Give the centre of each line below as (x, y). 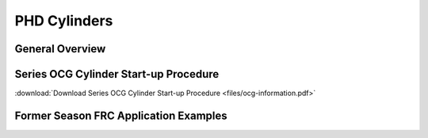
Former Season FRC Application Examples (121, 115)
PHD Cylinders (64, 21)
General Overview (60, 49)
